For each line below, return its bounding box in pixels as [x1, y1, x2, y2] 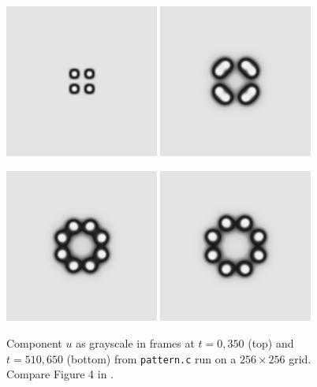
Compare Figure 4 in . [6, 366, 114, 382]
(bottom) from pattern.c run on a [66, 350, 237, 367]
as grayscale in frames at [76, 334, 195, 351]
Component [6, 334, 62, 351]
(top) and [248, 334, 294, 351]
